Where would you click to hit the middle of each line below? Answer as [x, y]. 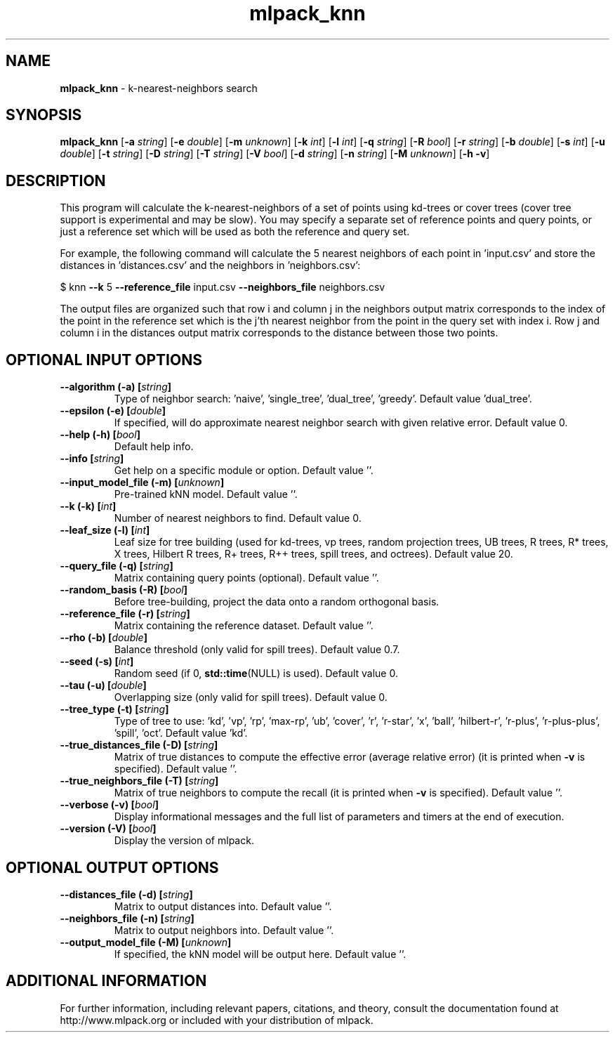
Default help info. [154, 447]
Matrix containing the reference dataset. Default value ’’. [244, 626]
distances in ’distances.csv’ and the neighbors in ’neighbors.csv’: [210, 265]
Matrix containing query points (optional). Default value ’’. [246, 578]
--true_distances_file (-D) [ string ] [139, 745]
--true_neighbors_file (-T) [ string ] [139, 781]
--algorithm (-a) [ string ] [116, 387]
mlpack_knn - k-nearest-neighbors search [159, 88]
